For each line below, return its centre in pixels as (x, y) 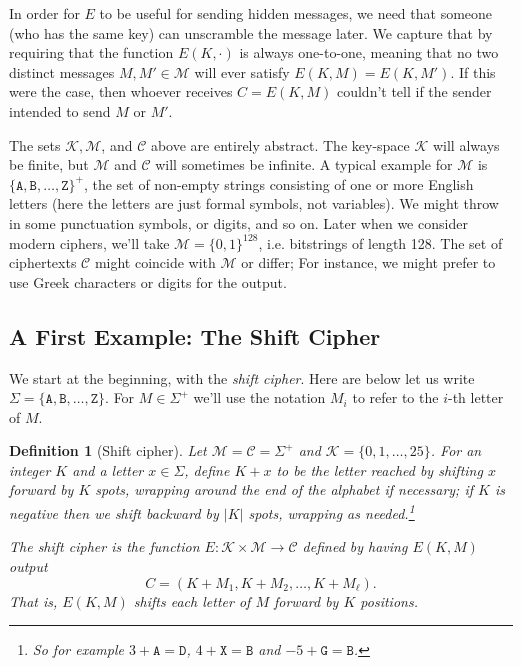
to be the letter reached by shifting (379, 469)
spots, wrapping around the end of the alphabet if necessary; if (284, 489)
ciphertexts (43, 262)
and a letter (108, 469)
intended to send (60, 110)
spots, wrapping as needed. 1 (331, 511)
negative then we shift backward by (114, 512)
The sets (35, 144)
